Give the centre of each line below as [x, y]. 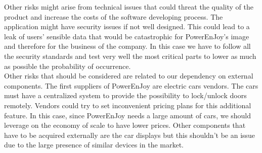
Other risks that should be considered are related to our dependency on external [129, 76]
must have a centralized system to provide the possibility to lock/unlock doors [125, 95]
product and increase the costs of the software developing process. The [114, 16]
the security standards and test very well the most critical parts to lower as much [130, 56]
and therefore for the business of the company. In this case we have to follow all [127, 46]
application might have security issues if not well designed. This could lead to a [127, 26]
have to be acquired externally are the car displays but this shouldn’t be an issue [130, 135]
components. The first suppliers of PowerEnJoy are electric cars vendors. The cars [131, 85]
